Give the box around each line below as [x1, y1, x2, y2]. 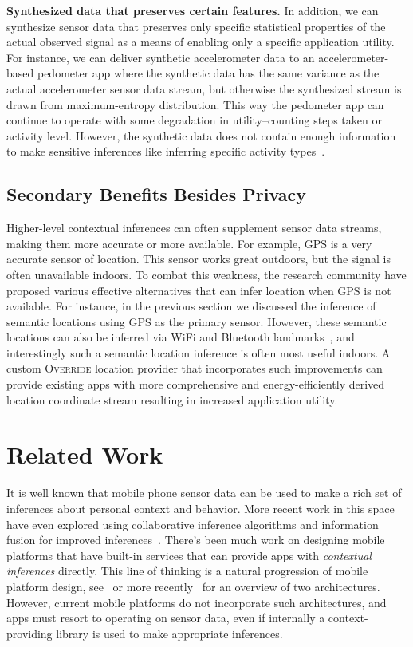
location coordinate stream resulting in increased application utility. [6, 391, 338, 408]
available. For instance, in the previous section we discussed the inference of [6, 298, 376, 314]
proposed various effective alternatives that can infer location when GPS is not [6, 282, 391, 298]
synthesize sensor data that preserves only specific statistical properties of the [6, 18, 386, 34]
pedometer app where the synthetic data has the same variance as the [37, 65, 380, 81]
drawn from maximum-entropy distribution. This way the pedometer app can [6, 96, 384, 112]
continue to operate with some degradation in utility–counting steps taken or [6, 112, 382, 128]
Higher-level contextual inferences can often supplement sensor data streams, [6, 219, 382, 236]
